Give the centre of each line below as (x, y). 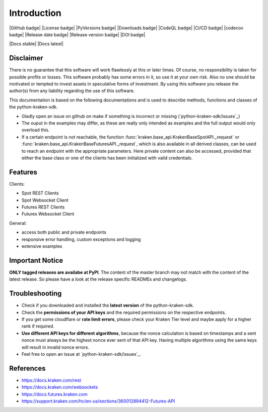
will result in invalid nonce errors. (55, 347)
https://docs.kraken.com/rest (51, 380)
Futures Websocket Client (48, 214)
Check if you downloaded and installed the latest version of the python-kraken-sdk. (108, 306)
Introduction (35, 13)
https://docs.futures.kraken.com (55, 394)
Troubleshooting (35, 294)
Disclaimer (26, 58)
